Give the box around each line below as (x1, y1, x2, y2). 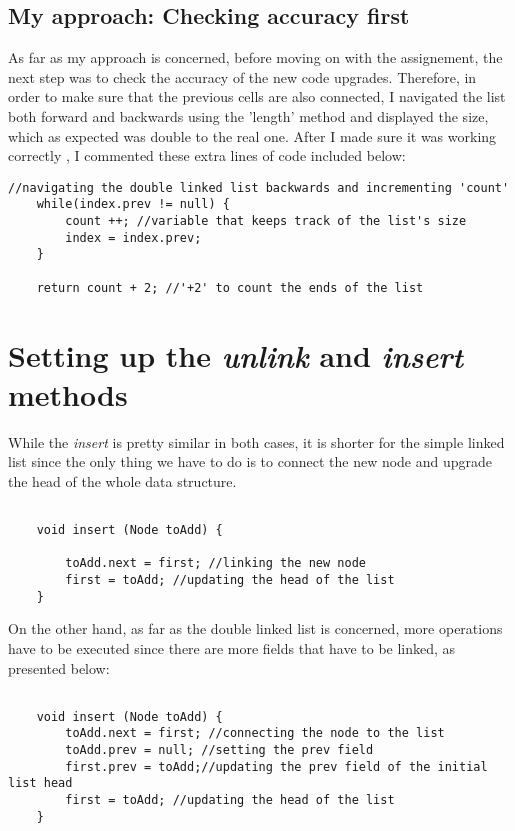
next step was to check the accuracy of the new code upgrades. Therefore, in (8, 66, 477, 87)
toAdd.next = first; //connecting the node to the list (65, 726, 445, 741)
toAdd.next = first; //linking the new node (65, 556, 366, 571)
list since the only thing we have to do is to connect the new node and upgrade (8, 451, 493, 472)
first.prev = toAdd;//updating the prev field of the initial (65, 759, 488, 774)
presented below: (8, 657, 110, 678)
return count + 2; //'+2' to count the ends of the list (36, 280, 424, 295)
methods (8, 373, 128, 414)
